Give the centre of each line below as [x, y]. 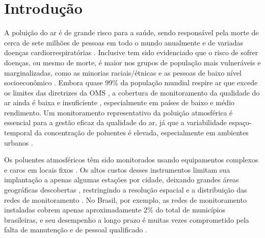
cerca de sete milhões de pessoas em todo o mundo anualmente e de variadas [124, 42]
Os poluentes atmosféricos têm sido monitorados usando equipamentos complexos [131, 160]
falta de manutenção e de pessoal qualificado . [76, 230]
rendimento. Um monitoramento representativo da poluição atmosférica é [118, 112]
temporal [18, 133]
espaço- [240, 122]
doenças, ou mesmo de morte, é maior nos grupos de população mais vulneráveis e [132, 62]
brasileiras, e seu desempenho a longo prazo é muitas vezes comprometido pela [127, 219]
